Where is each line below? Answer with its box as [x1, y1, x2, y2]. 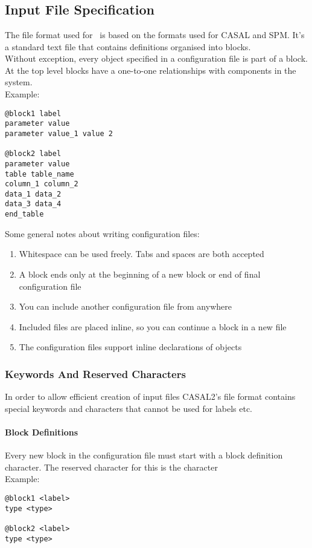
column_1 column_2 [5, 180, 78, 189]
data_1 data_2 [5, 189, 62, 198]
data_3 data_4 [5, 200, 62, 209]
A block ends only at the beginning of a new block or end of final [19, 267, 261, 280]
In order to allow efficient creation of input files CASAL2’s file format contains [5, 390, 296, 403]
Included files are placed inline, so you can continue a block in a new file [19, 320, 287, 333]
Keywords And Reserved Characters [5, 366, 186, 381]
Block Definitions [5, 425, 78, 438]
